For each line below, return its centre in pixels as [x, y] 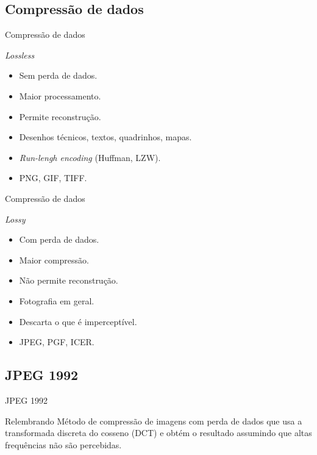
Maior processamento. [60, 95]
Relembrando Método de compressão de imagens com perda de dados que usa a [154, 421]
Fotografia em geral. [57, 300]
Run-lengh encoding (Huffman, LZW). [90, 157]
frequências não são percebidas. [63, 444]
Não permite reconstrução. [69, 280]
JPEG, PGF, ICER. [57, 342]
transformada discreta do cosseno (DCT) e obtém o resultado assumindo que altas [158, 433]
